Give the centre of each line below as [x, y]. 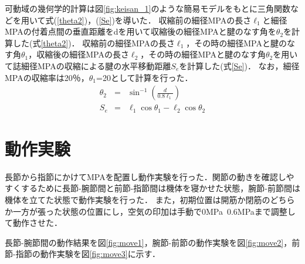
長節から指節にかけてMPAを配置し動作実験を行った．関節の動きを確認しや [150, 176]
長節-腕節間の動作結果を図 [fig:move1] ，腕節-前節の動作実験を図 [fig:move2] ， [148, 242]
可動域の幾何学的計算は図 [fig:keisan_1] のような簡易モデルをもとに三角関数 [148, 8]
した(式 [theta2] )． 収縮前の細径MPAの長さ [94, 43]
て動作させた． [33, 223]
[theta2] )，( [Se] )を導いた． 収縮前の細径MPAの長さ [154, 20]
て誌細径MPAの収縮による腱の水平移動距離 [88, 65]
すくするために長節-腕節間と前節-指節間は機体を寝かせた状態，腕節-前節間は [152, 188]
